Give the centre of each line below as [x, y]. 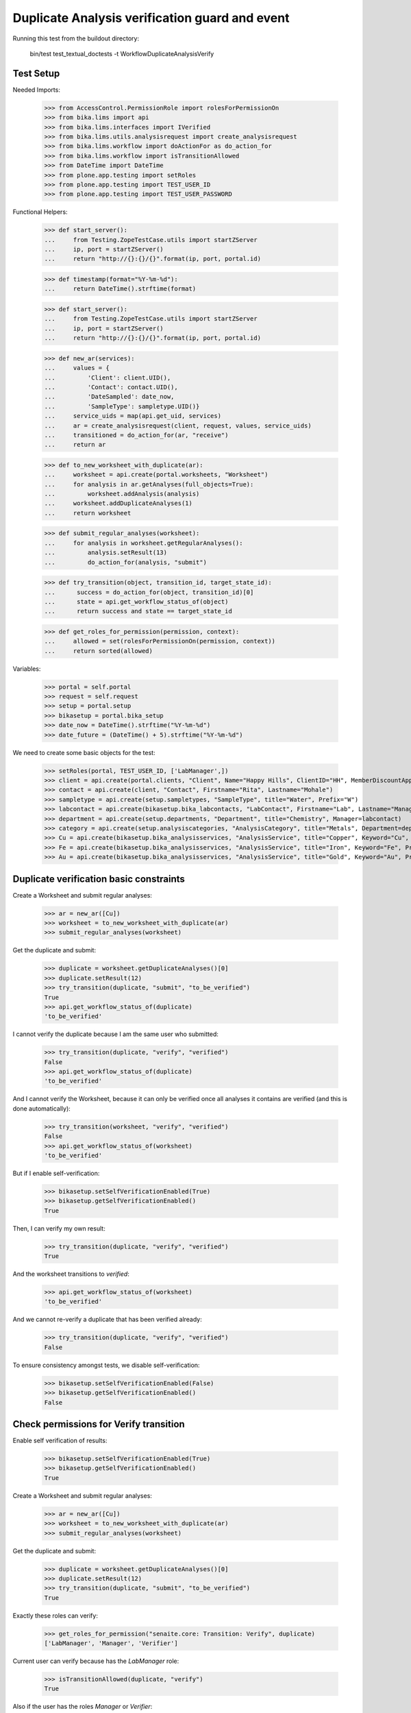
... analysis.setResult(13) [106, 553]
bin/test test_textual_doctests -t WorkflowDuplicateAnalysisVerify [122, 53]
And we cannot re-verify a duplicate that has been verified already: [107, 1320]
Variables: [27, 669]
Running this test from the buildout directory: [76, 38]
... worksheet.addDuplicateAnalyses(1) [119, 503]
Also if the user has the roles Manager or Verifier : [83, 1707]
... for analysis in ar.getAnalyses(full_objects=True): [149, 484]
